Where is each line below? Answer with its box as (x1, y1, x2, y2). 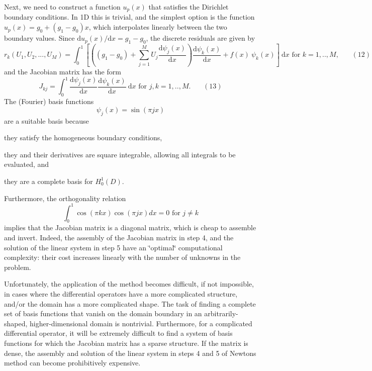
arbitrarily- (204, 308, 238, 319)
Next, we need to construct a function (4, 2, 121, 12)
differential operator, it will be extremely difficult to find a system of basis (4, 328, 233, 338)
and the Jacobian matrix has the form (4, 66, 121, 76)
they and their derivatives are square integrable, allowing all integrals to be (4, 149, 236, 159)
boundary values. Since (4, 33, 75, 43)
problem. (4, 261, 31, 272)
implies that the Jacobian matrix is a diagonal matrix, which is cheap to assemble (4, 222, 256, 233)
